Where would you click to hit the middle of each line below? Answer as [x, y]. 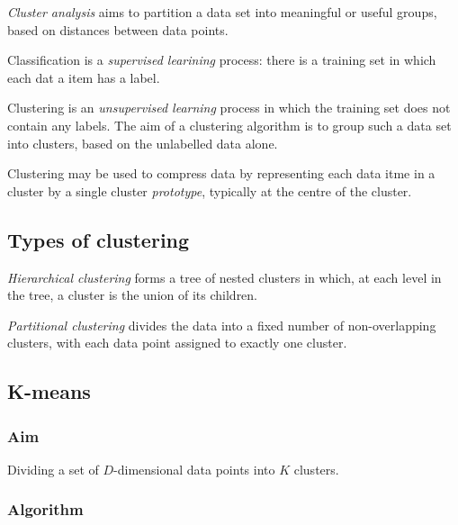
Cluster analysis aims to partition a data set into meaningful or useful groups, [222, 12]
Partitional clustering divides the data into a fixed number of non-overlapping [222, 325]
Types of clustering [99, 239]
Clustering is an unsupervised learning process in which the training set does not [229, 108]
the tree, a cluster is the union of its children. [133, 295]
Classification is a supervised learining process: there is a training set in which [222, 60]
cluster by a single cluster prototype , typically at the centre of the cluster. [210, 190]
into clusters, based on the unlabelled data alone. [143, 143]
